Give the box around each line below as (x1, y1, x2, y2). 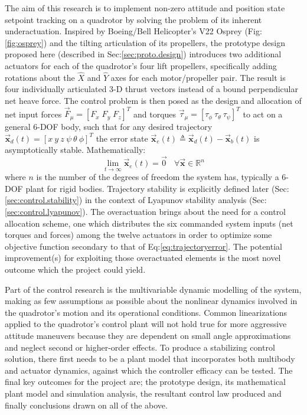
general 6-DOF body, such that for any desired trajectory (5, 120, 213, 133)
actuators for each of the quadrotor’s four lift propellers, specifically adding (5, 59, 277, 71)
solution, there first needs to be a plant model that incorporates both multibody (5, 352, 295, 365)
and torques (133, 107, 177, 120)
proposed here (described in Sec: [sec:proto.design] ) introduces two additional (5, 48, 282, 60)
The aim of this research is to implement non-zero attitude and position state (5, 2, 285, 14)
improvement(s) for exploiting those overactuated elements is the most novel (5, 251, 281, 264)
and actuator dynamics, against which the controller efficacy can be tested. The (5, 364, 293, 376)
